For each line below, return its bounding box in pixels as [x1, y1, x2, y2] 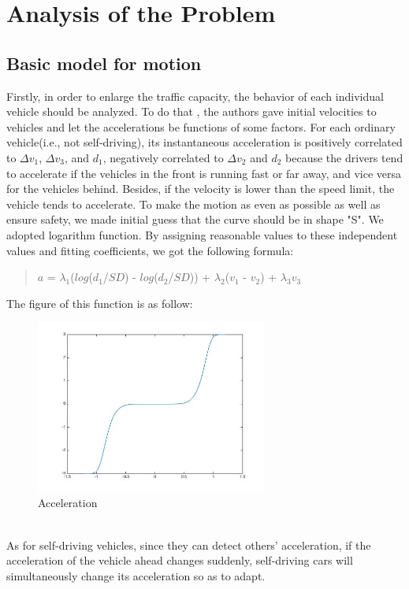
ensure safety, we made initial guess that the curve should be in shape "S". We [6, 211, 384, 228]
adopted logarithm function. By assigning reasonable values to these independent [6, 226, 398, 243]
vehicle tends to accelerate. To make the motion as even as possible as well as [6, 195, 381, 212]
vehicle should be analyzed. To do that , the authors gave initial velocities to [6, 103, 377, 120]
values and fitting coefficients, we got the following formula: [6, 242, 294, 258]
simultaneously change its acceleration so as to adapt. [6, 567, 266, 583]
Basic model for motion [6, 50, 202, 75]
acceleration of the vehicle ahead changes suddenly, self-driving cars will [6, 552, 353, 569]
